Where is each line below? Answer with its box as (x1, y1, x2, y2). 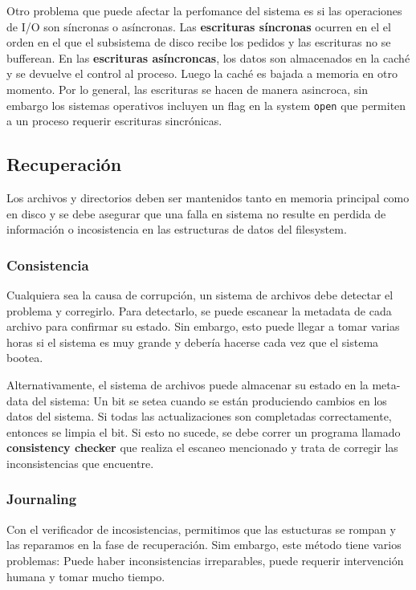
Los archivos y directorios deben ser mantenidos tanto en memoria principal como (6, 189, 410, 206)
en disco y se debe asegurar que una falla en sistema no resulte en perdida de (6, 205, 386, 222)
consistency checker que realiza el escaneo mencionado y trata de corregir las (6, 439, 398, 456)
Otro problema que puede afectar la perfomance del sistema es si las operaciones (6, 2, 402, 18)
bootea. (6, 349, 43, 366)
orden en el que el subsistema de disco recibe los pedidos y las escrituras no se (6, 34, 391, 51)
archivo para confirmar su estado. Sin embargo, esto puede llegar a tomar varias (6, 318, 400, 335)
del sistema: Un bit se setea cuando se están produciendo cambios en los (31, 392, 387, 409)
